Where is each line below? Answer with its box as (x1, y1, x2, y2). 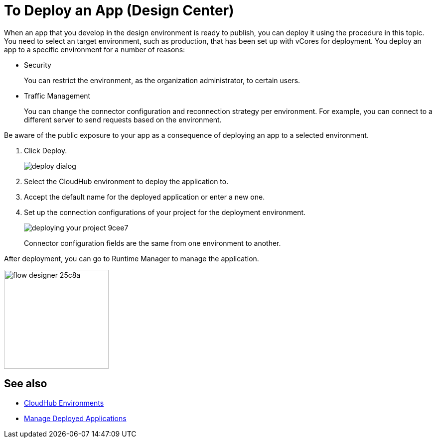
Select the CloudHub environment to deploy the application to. (24, 177, 229, 186)
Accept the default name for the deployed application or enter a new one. (24, 192, 265, 201)
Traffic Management (24, 91, 91, 100)
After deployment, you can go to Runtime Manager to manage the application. (4, 254, 259, 263)
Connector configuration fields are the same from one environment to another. (24, 238, 281, 247)
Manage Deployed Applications (24, 414, 127, 423)
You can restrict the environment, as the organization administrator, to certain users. (24, 76, 300, 85)
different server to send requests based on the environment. (24, 115, 222, 124)
